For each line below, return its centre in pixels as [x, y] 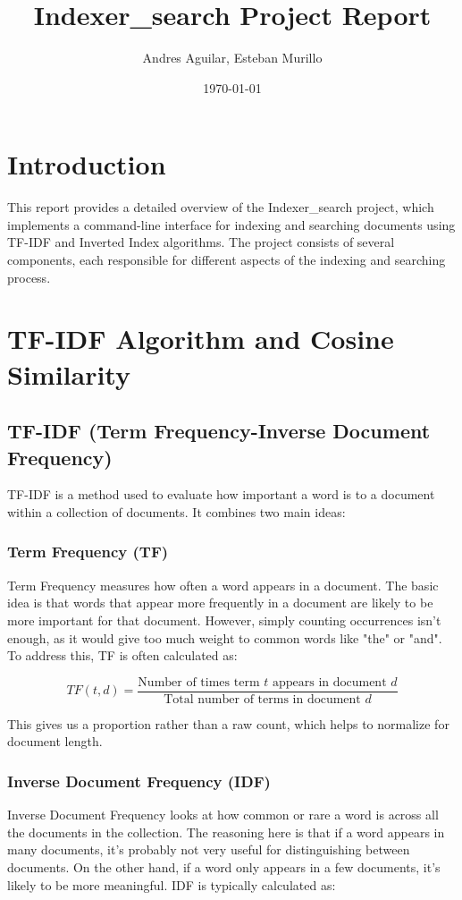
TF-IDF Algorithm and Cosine [201, 339]
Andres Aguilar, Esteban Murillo [232, 58]
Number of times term [199, 682]
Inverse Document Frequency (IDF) [139, 781]
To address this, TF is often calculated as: [122, 655]
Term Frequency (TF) [88, 552]
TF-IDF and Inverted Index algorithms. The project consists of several [201, 242]
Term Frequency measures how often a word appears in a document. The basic [223, 585]
